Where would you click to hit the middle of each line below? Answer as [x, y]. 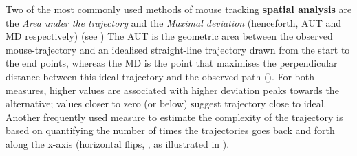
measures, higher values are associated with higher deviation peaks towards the [172, 90]
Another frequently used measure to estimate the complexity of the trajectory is [174, 116]
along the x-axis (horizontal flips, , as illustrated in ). [118, 143]
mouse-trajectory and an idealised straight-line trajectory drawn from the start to [178, 49]
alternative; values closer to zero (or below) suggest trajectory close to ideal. [166, 103]
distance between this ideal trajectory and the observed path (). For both [160, 76]
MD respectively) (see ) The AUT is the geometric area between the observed [169, 36]
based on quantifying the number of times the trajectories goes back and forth [170, 130]
